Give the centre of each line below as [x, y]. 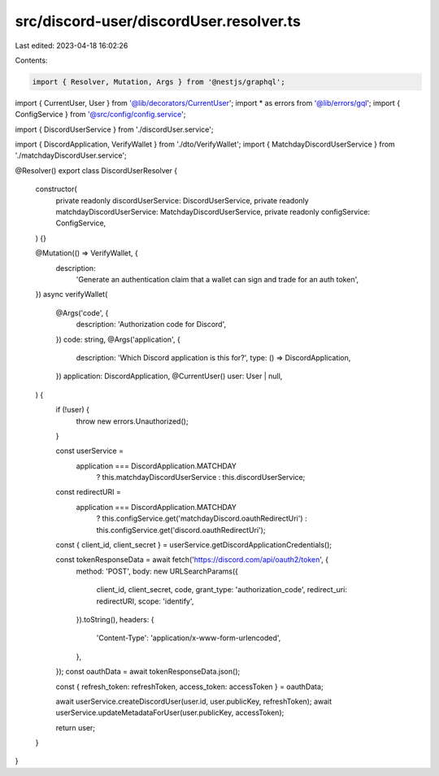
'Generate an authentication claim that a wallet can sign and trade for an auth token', [217, 279]
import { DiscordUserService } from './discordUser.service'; [114, 129]
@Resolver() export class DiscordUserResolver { [96, 170]
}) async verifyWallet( [72, 294]
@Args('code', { [82, 312]
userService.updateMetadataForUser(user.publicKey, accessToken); [170, 713]
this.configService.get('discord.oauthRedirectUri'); [181, 530]
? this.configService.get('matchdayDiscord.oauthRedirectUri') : [202, 519]
